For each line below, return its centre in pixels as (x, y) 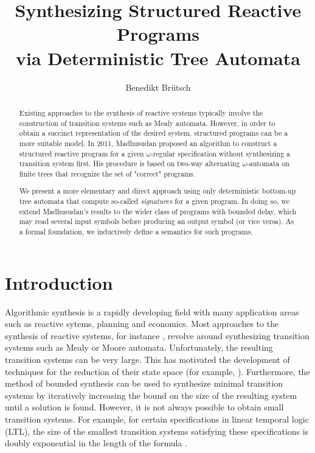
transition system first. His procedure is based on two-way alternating (130, 163)
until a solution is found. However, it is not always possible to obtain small (144, 407)
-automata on (268, 163)
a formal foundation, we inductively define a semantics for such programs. (136, 231)
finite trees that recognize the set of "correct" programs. (107, 173)
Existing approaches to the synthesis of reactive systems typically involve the (141, 112)
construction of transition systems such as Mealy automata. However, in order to (147, 123)
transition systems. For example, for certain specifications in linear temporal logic (157, 419)
